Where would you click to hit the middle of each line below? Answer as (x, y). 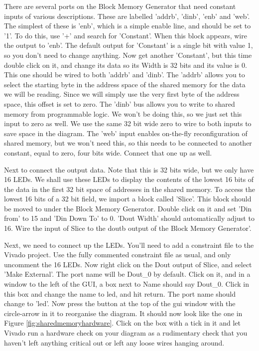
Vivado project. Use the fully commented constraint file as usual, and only (118, 255)
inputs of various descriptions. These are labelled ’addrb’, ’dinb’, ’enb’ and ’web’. (127, 16)
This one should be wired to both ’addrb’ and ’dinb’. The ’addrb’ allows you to (125, 75)
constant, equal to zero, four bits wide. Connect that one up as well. (108, 152)
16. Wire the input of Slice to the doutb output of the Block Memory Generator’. (128, 228)
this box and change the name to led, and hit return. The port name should (120, 293)
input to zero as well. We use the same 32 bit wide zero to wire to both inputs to (128, 123)
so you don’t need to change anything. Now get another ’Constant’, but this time (128, 55)
